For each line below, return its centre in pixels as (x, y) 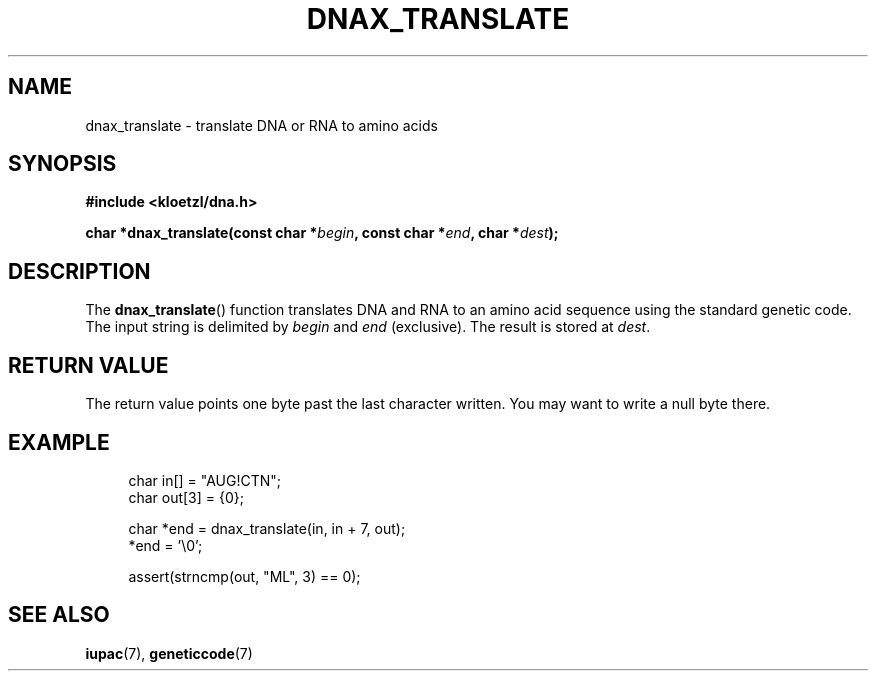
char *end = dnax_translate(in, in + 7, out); (267, 528)
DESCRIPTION (79, 271)
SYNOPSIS (62, 164)
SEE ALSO (59, 615)
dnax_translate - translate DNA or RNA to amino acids (261, 125)
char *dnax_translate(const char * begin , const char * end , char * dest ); (322, 233)
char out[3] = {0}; (186, 497)
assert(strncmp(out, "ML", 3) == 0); (244, 576)
